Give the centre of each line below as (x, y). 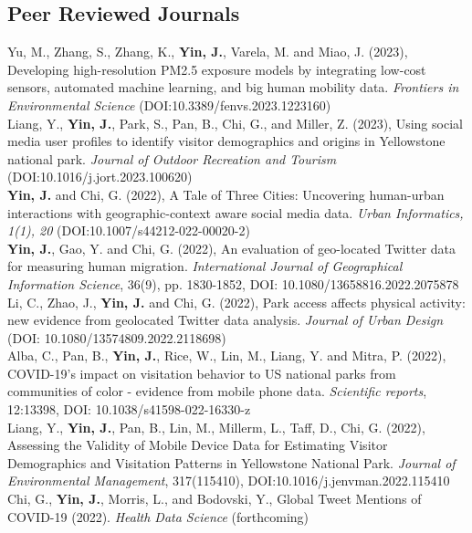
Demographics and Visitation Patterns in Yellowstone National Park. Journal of (231, 462)
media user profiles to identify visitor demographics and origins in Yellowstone (226, 141)
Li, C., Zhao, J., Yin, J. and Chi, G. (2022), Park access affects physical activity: (236, 302)
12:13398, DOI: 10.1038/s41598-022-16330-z (129, 409)
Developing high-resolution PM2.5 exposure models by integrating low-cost (217, 69)
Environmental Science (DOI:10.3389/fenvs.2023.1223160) (169, 105)
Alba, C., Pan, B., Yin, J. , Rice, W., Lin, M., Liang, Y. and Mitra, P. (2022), (227, 355)
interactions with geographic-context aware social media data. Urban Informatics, (236, 212)
